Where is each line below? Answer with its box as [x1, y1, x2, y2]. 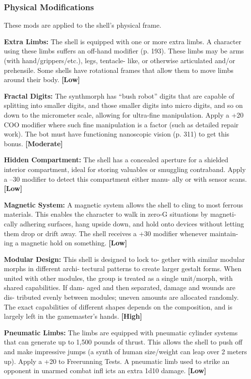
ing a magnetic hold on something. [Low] [4, 238, 127, 248]
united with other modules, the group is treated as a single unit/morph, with [4, 273, 233, 283]
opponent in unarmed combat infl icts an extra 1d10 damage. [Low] [4, 365, 206, 376]
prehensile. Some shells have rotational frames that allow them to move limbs [4, 65, 234, 75]
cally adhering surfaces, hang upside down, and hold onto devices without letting [4, 218, 244, 228]
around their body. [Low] [4, 74, 80, 85]
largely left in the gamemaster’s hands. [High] [4, 311, 142, 321]
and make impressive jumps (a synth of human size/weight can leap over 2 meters [4, 346, 247, 357]
